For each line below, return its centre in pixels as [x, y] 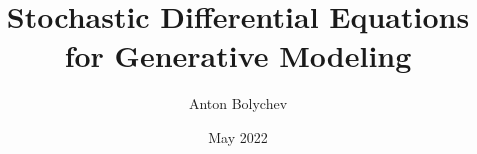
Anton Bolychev [238, 103]
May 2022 [238, 136]
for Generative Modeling [238, 55]
